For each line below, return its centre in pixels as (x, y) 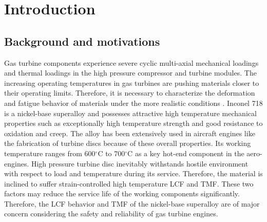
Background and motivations (82, 41)
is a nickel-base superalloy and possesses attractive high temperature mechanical (130, 113)
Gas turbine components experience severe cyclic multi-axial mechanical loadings (131, 62)
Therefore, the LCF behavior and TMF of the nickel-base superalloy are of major (132, 203)
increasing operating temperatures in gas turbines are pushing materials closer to (132, 82)
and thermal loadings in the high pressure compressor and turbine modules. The (130, 73)
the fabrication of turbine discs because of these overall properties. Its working (128, 143)
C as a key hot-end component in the (186, 153)
